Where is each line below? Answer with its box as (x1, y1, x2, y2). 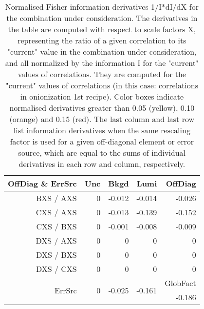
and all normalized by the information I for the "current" (5, 57, 199, 68)
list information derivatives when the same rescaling (13, 124, 190, 136)
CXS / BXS (36, 221, 77, 232)
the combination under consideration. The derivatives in (6, 12, 198, 23)
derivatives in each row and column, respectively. (19, 158, 185, 169)
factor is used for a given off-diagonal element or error (10, 136, 194, 147)
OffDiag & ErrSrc (8, 178, 77, 189)
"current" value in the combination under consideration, (7, 46, 197, 57)
